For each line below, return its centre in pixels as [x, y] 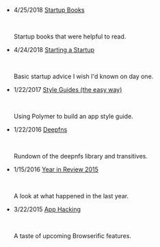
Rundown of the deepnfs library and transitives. [81, 156]
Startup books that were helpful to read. [70, 36]
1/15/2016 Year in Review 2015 [56, 169]
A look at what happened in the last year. [71, 196]
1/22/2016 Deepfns [40, 129]
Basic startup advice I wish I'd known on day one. [83, 76]
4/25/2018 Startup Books [49, 10]
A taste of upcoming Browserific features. [72, 236]
